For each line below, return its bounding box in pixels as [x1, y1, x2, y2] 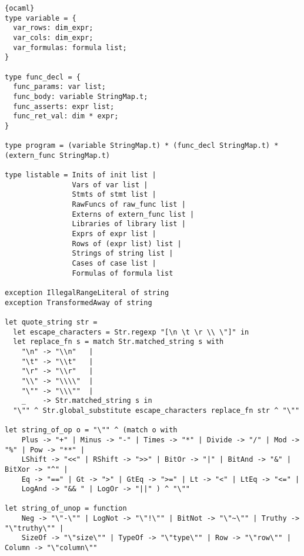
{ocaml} [5, 4, 35, 12]
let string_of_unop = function [5, 504, 127, 513]
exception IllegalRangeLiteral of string [5, 289, 169, 297]
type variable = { [5, 14, 76, 22]
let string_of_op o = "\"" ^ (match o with [5, 426, 178, 435]
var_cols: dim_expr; [13, 33, 93, 42]
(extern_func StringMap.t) [5, 151, 110, 160]
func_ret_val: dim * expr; [13, 112, 119, 121]
